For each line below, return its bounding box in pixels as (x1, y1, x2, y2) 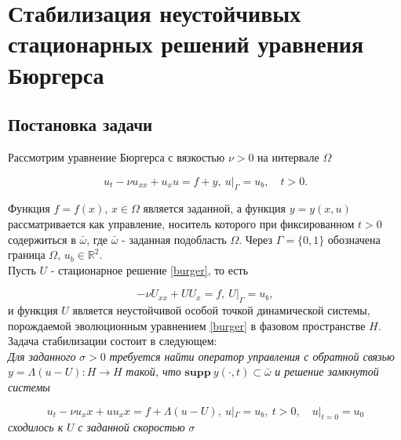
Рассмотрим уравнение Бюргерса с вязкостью (8, 148, 225, 165)
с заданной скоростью (78, 419, 185, 435)
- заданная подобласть (122, 231, 227, 247)
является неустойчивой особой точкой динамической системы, (72, 302, 370, 318)
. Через (239, 231, 272, 247)
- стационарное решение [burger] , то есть (50, 261, 249, 278)
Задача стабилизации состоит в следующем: (8, 333, 217, 349)
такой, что (126, 363, 181, 380)
